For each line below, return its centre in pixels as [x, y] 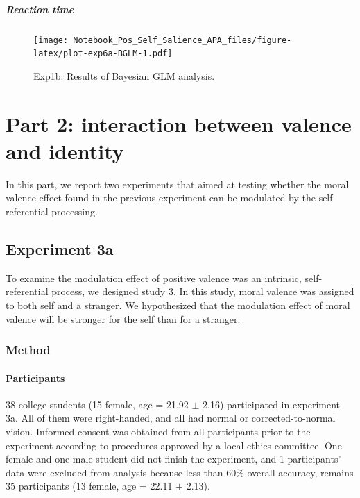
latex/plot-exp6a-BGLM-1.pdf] [103, 54]
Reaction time [40, 9]
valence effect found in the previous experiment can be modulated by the [161, 198]
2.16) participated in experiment [272, 404]
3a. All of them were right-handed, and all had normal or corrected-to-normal [171, 418]
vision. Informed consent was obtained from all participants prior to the [158, 431]
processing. [75, 211]
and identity [65, 150]
